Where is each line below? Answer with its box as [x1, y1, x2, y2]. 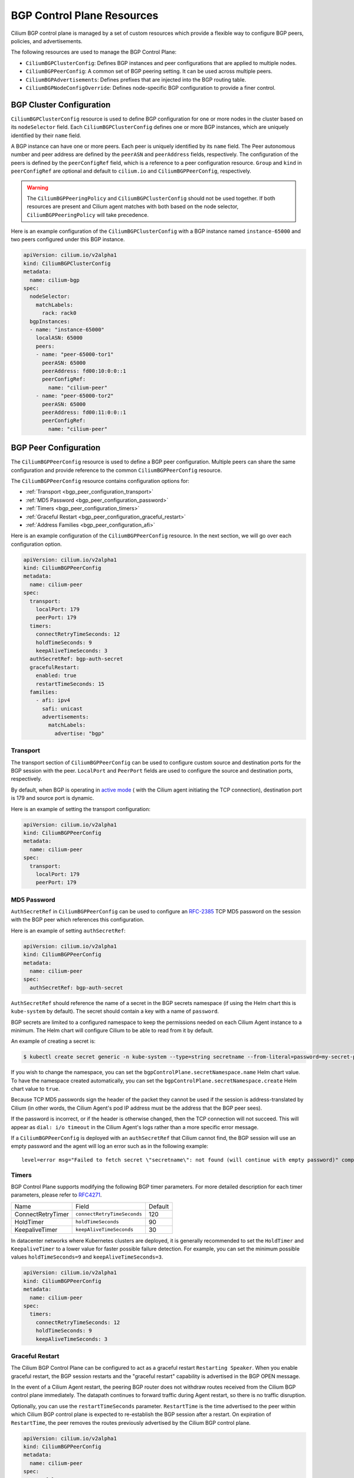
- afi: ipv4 [35, 697, 71, 704]
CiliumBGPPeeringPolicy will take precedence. [27, 211, 149, 218]
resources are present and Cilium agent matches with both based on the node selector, [27, 203, 239, 210]
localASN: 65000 [35, 335, 83, 341]
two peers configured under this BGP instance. [11, 236, 125, 243]
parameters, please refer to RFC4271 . [11, 1191, 102, 1198]
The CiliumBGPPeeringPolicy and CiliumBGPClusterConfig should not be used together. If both [27, 195, 276, 202]
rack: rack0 [42, 310, 77, 316]
